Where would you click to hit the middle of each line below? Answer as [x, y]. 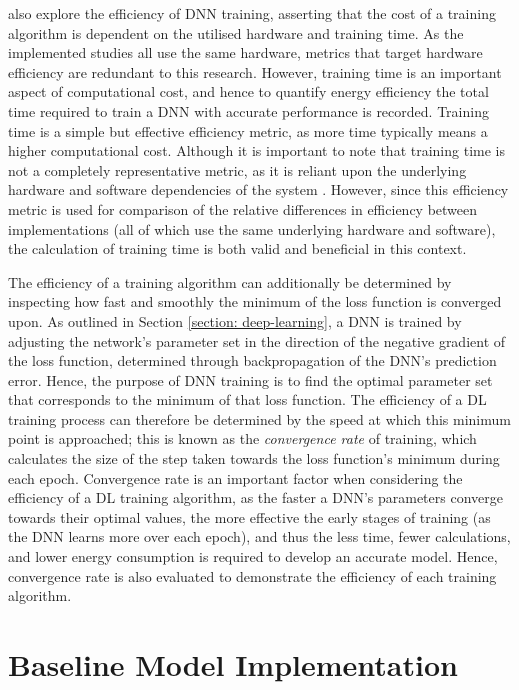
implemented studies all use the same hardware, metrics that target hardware [245, 52]
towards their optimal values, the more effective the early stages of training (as [249, 516]
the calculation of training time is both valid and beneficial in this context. [237, 248]
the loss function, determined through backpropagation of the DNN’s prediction [252, 360]
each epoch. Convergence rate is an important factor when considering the [235, 477]
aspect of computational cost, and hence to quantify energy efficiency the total [248, 91]
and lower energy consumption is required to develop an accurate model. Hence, [253, 556]
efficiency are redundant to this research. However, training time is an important [255, 71]
